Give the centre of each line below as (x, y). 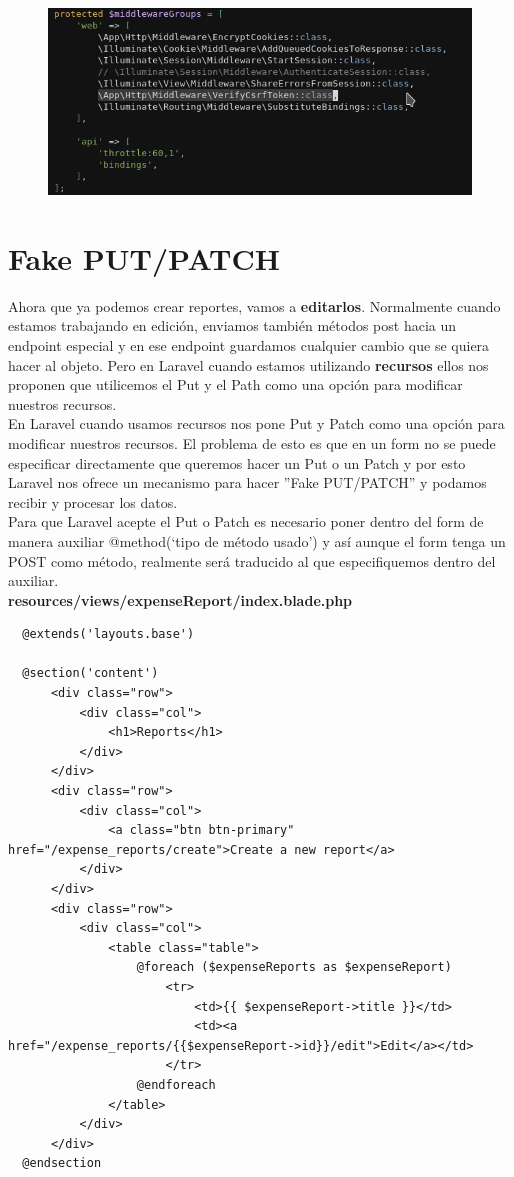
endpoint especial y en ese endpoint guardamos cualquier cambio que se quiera (249, 344)
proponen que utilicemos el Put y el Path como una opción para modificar (235, 384)
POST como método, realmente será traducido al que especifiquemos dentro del (252, 560)
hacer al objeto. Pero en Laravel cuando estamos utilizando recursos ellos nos (248, 364)
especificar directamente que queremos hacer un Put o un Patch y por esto (237, 462)
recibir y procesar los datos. (93, 501)
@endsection (62, 1163)
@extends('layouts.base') (108, 634)
